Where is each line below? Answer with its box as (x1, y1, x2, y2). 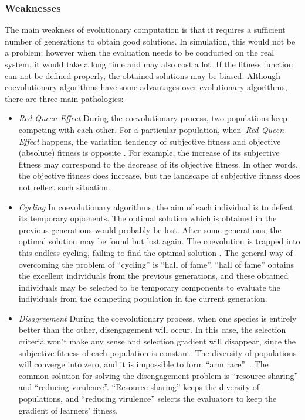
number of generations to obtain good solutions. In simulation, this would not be (5, 35, 296, 47)
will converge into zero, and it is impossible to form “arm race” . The (18, 358, 269, 370)
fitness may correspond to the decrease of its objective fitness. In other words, (18, 158, 298, 170)
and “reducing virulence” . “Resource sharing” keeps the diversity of (18, 381, 259, 393)
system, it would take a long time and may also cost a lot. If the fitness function (5, 58, 293, 70)
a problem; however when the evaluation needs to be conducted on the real (5, 46, 274, 59)
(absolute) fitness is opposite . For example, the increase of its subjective (18, 146, 280, 159)
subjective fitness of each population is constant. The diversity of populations (18, 346, 297, 358)
